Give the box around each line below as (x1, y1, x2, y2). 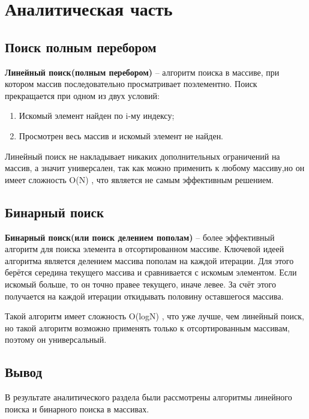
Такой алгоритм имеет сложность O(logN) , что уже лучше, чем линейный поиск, (5, 310, 304, 322)
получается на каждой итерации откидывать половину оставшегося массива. (5, 289, 284, 302)
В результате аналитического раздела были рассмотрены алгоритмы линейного (5, 391, 292, 403)
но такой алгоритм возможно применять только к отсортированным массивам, (5, 321, 290, 334)
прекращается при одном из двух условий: (5, 89, 160, 101)
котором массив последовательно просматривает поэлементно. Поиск (5, 77, 257, 90)
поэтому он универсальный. (5, 333, 107, 346)
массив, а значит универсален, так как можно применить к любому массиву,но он (5, 161, 305, 174)
